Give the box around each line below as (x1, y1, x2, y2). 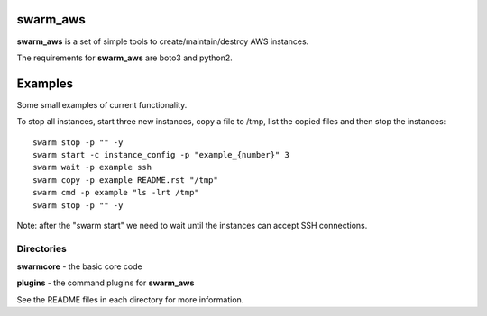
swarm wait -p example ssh (32, 162, 152, 173)
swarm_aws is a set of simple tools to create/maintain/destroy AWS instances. (16, 36, 309, 47)
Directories (16, 242, 67, 255)
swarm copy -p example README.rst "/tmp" (32, 175, 218, 185)
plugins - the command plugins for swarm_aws (16, 277, 195, 288)
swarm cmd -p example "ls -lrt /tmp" (32, 187, 200, 198)
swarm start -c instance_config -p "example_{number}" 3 (32, 149, 290, 159)
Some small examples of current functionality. (16, 99, 188, 110)
